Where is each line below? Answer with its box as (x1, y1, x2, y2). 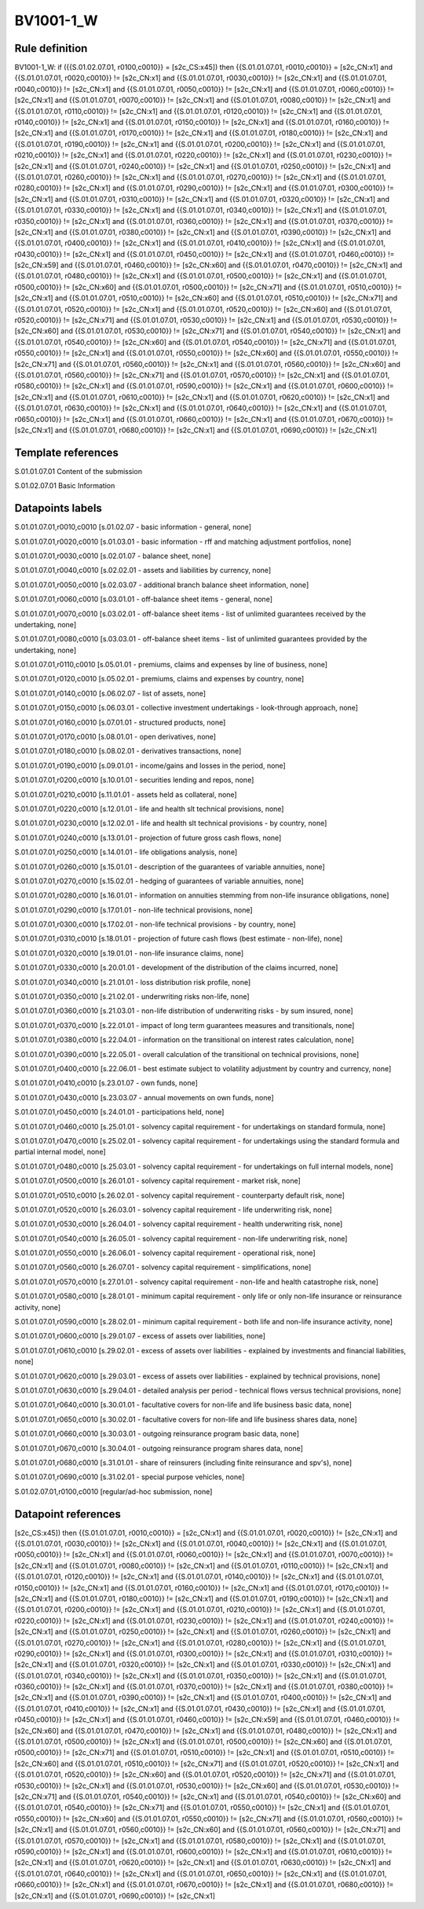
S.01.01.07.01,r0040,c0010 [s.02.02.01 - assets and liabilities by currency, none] (14, 566, 272, 575)
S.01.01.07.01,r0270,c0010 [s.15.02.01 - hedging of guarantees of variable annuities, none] (14, 876, 304, 886)
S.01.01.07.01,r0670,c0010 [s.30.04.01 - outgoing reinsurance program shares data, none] (14, 1443, 304, 1453)
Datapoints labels (14, 501, 102, 515)
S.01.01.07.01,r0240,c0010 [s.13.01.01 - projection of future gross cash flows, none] (14, 833, 282, 843)
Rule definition (14, 42, 88, 55)
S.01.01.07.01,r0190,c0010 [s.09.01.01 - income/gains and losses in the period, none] (14, 761, 286, 770)
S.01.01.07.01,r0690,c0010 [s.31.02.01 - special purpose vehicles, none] (14, 1472, 245, 1481)
